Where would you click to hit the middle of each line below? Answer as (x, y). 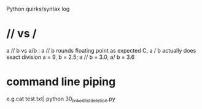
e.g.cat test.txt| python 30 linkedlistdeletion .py (61, 99)
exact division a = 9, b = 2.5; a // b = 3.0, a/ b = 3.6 (71, 57)
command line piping (61, 82)
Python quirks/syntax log (38, 9)
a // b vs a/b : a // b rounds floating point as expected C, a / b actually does (101, 50)
